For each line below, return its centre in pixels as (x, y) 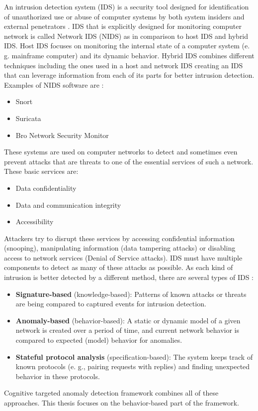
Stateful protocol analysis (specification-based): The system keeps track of (134, 356)
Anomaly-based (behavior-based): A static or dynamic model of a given (128, 320)
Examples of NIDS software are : (54, 84)
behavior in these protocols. (58, 376)
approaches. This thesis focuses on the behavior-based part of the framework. (122, 403)
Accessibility (35, 221)
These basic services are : (41, 171)
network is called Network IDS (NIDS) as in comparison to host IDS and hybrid (126, 36)
